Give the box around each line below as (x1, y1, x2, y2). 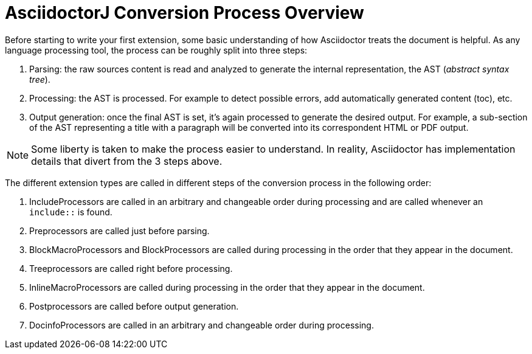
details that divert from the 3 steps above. (31, 154, 223, 167)
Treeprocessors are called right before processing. (29, 263, 233, 274)
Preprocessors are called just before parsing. (29, 225, 210, 236)
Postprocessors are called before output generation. (29, 300, 239, 311)
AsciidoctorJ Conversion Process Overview (5, 2, 364, 23)
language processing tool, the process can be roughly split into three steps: (5, 44, 308, 55)
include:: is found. (29, 206, 112, 217)
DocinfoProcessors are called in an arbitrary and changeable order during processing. (29, 319, 374, 330)
